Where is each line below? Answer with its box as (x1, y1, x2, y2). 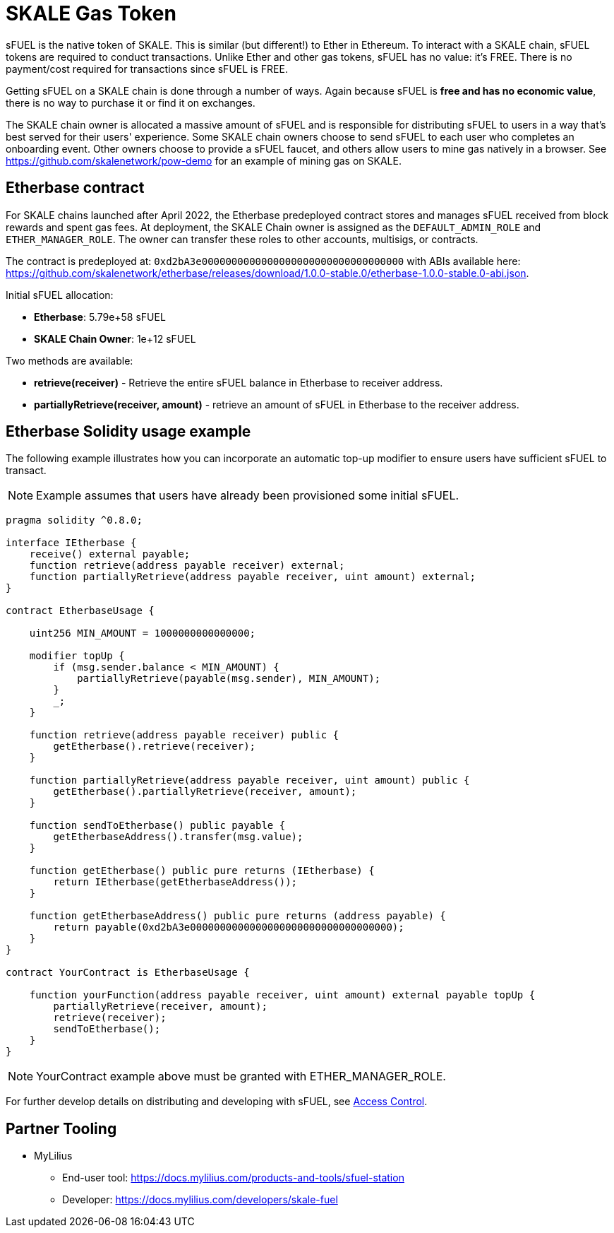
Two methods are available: (6, 354, 133, 367)
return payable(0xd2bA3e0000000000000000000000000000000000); (53, 921, 404, 933)
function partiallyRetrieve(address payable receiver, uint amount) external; (29, 571, 476, 583)
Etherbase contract (6, 179, 145, 197)
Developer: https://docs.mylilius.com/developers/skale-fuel (62, 1193, 338, 1206)
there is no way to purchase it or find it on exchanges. (6, 96, 255, 109)
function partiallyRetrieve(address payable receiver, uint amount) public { (29, 774, 470, 786)
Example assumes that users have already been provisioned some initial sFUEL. (36, 488, 459, 503)
